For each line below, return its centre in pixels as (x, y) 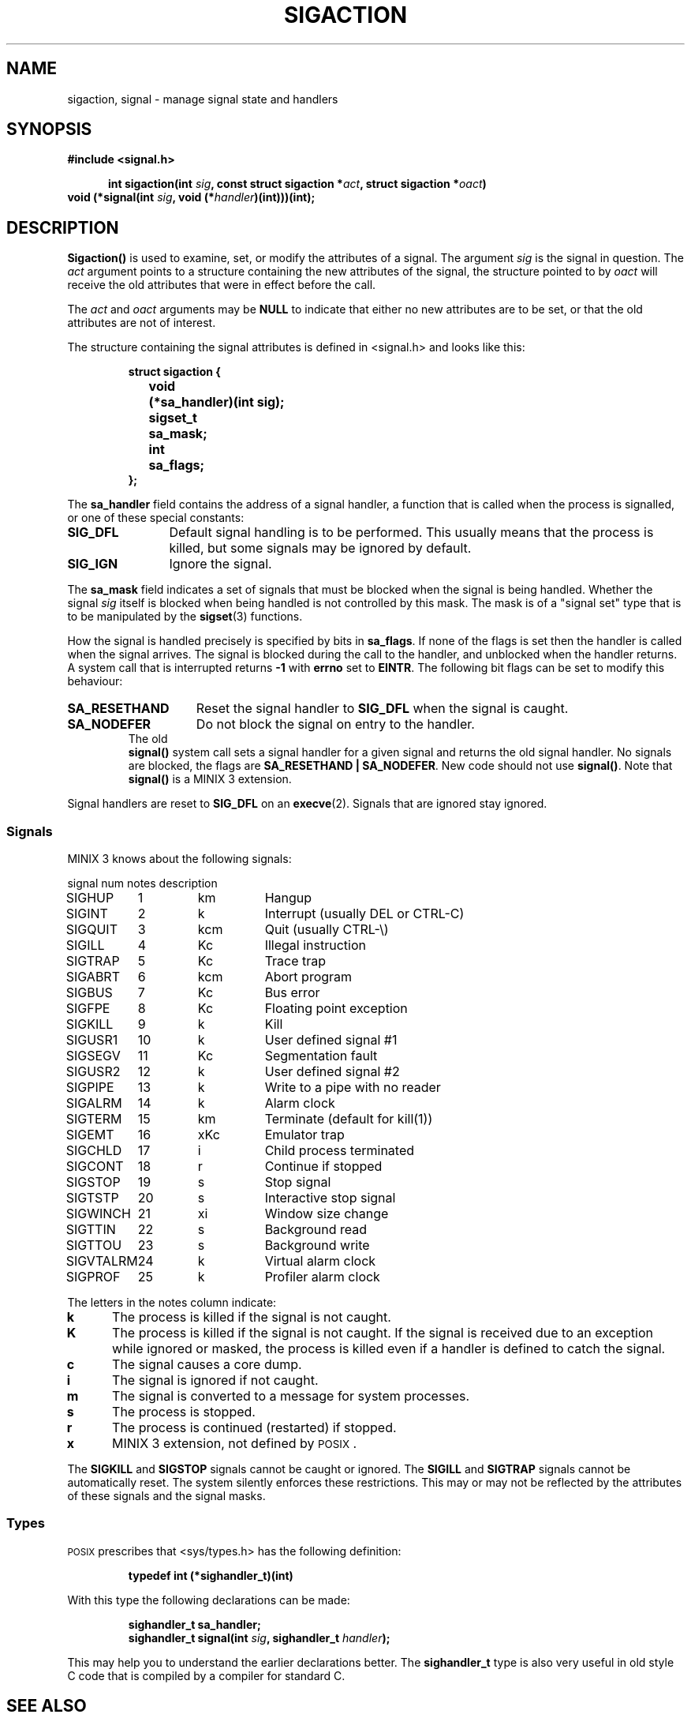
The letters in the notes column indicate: (172, 1303)
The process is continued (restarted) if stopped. (254, 1428)
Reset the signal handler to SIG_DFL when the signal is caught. (382, 709)
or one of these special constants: (156, 518)
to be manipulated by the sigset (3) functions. (185, 617)
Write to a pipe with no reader (353, 1088)
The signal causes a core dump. (207, 1365)
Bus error (292, 993)
